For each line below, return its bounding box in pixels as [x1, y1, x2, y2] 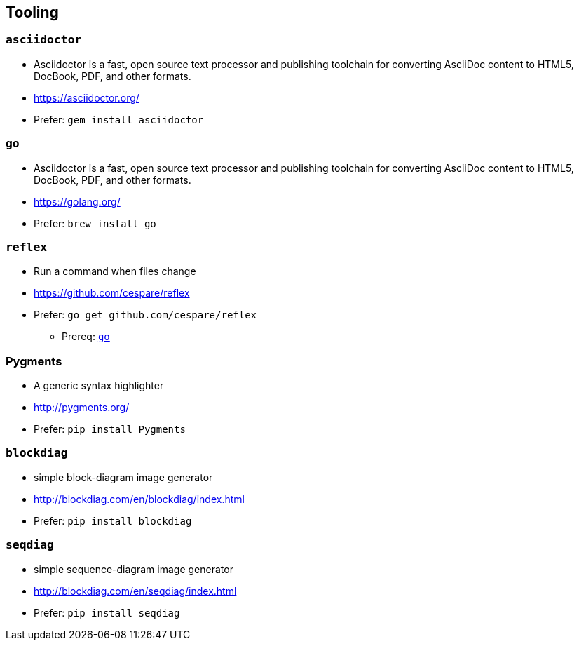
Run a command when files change [34, 265, 196, 278]
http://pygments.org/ [34, 401, 130, 414]
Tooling [6, 4, 59, 21]
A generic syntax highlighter [34, 379, 164, 392]
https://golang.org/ [34, 195, 121, 208]
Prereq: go [62, 330, 110, 343]
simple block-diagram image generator [34, 471, 213, 483]
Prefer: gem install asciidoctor [34, 113, 204, 126]
